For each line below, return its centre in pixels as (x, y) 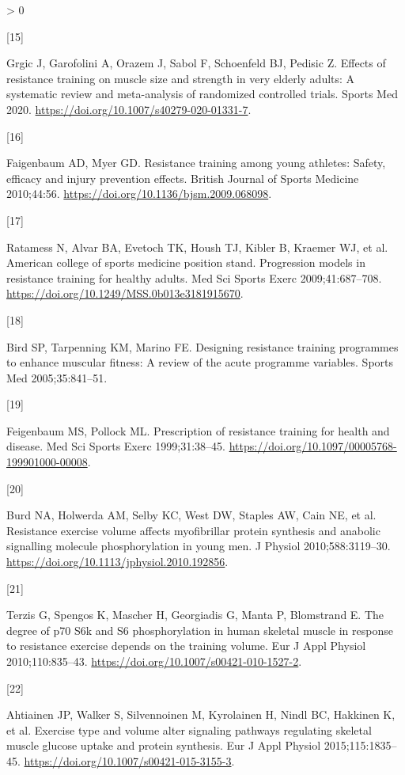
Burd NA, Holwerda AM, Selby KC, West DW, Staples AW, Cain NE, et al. (191, 515)
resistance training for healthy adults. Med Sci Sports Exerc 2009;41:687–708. (194, 277)
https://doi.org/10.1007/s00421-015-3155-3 (128, 760)
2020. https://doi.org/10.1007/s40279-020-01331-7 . (129, 109)
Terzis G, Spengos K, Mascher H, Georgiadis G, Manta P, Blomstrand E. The (195, 615)
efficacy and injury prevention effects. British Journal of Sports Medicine (183, 178)
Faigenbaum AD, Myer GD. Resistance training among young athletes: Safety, (196, 163)
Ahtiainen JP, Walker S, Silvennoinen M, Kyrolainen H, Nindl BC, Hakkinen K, (201, 714)
